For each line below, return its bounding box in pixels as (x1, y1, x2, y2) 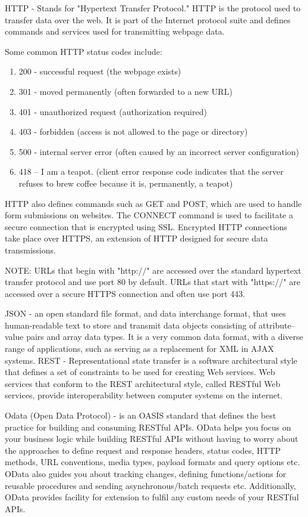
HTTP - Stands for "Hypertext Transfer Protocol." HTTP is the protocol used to (5, 2, 301, 14)
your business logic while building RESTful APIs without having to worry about (5, 432, 298, 445)
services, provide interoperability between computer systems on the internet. (5, 389, 283, 401)
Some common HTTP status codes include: (5, 45, 162, 57)
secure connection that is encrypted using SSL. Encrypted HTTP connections (5, 220, 288, 233)
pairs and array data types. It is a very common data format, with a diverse (26, 330, 303, 343)
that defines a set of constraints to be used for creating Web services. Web (5, 366, 275, 378)
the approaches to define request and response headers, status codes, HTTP (5, 444, 281, 456)
